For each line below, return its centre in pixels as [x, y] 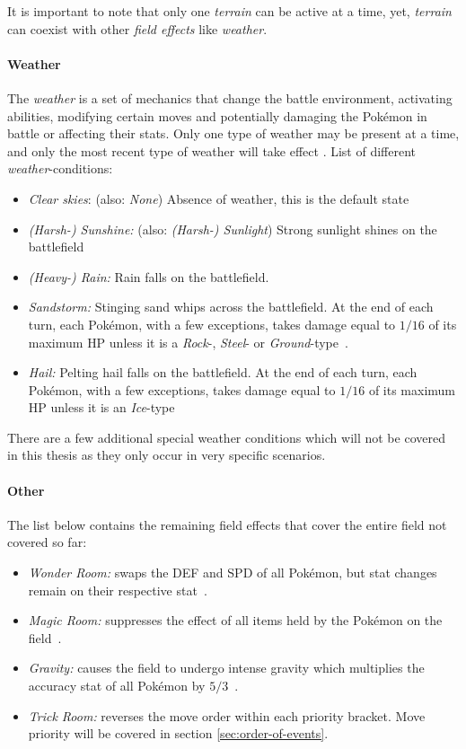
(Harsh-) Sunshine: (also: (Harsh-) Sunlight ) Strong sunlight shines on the [233, 229]
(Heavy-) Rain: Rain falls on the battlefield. [149, 276]
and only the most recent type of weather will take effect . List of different [212, 150]
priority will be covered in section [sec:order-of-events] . [178, 733]
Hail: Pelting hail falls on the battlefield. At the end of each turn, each [223, 372]
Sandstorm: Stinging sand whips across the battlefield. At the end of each [231, 307]
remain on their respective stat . [118, 590]
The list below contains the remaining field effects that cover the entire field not [227, 524]
